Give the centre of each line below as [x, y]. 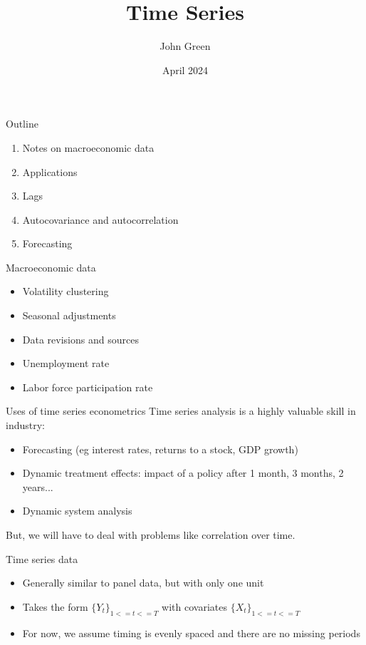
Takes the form [55, 606]
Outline [22, 124]
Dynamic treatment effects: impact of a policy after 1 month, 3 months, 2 [183, 473]
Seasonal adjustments [69, 315]
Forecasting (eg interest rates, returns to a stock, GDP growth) [160, 449]
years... [38, 486]
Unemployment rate [66, 363]
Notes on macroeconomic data [88, 147]
